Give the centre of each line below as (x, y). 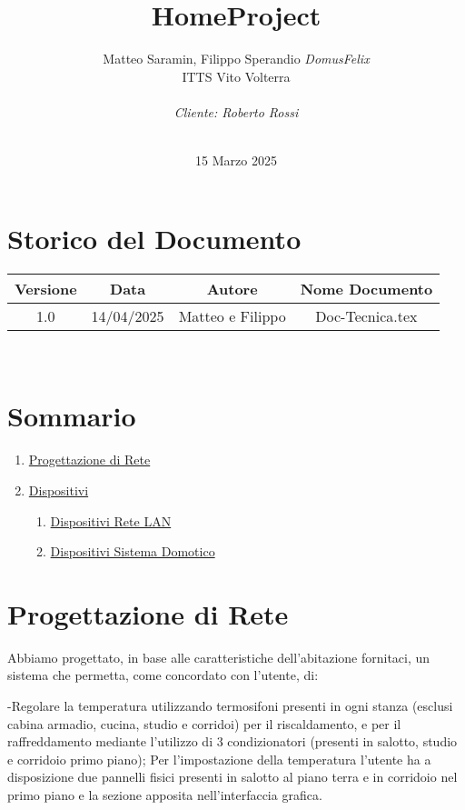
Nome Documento (366, 288)
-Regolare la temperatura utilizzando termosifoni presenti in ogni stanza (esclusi (230, 706)
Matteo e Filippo (232, 315)
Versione (46, 288)
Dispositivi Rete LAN (111, 520)
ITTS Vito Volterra (236, 76)
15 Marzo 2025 (236, 160)
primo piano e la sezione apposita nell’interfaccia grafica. (165, 795)
